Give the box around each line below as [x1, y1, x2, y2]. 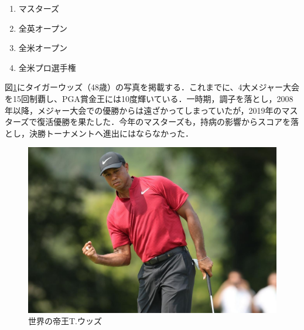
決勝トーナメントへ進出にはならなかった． [29, 127, 193, 139]
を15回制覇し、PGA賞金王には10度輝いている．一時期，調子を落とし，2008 [5, 92, 293, 104]
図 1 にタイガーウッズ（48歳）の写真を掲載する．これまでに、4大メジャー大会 [5, 81, 299, 93]
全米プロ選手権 [18, 61, 76, 73]
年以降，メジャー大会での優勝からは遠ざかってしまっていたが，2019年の [5, 104, 282, 116]
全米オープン [18, 42, 67, 54]
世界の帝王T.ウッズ [28, 315, 102, 327]
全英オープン [18, 22, 67, 34]
